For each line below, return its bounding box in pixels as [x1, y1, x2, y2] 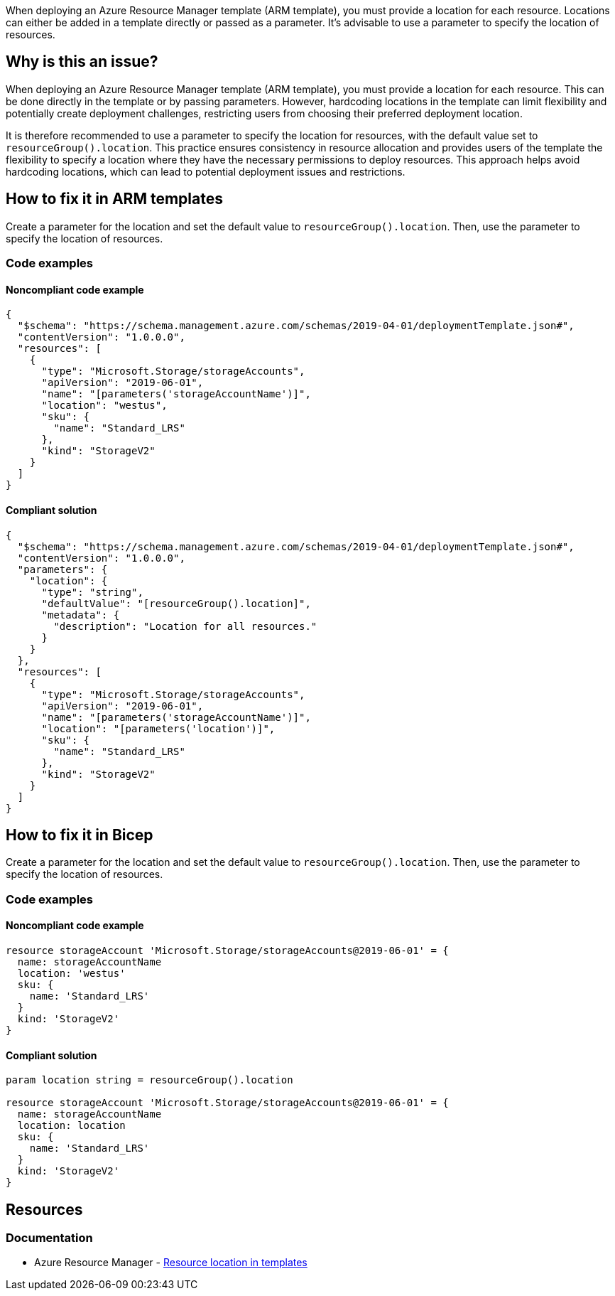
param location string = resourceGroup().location [6, 1074, 293, 1086]
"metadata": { [41, 609, 120, 621]
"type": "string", [41, 586, 143, 598]
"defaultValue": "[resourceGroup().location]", [41, 597, 311, 609]
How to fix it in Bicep [6, 825, 153, 844]
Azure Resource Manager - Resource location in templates [34, 1256, 307, 1269]
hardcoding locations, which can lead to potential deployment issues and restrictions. [6, 165, 406, 178]
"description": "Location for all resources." [53, 620, 317, 632]
